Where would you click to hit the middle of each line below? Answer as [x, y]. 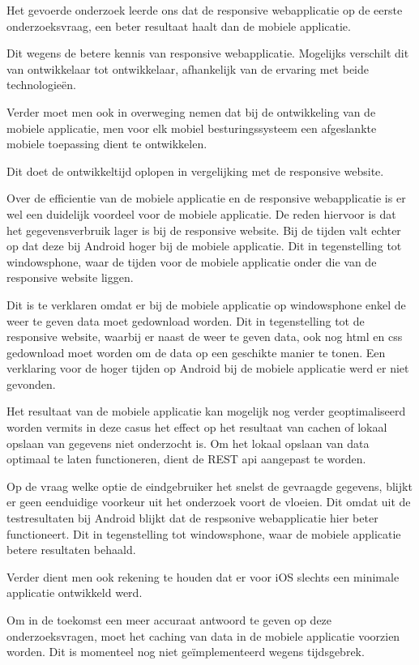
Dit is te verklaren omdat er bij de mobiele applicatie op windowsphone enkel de [206, 304]
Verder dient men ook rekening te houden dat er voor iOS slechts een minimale [203, 576]
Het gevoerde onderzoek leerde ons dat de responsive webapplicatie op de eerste [205, 10]
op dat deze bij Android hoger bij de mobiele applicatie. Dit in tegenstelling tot [204, 246]
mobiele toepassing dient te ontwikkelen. [107, 144]
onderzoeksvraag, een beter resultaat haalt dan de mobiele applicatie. [179, 26]
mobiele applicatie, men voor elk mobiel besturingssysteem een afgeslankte [192, 128]
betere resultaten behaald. [71, 550]
